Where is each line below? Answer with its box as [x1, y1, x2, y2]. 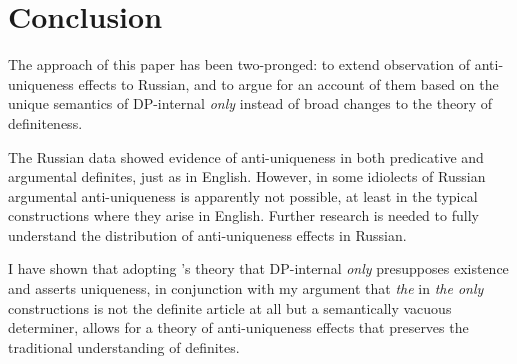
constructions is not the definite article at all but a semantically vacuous [8, 297, 452, 318]
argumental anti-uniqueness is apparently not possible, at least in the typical [8, 185, 478, 206]
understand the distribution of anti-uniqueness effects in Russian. [8, 224, 407, 245]
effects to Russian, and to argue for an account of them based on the [78, 73, 499, 94]
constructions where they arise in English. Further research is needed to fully [8, 205, 479, 226]
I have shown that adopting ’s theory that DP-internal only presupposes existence [8, 258, 509, 279]
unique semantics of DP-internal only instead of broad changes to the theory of [8, 93, 492, 114]
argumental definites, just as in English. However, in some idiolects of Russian [8, 166, 486, 187]
